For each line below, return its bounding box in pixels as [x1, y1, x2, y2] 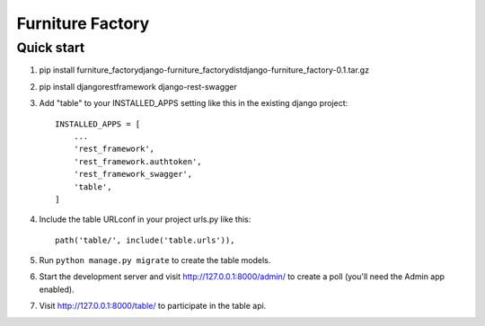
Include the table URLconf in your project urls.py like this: [39, 214, 251, 225]
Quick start [16, 40, 85, 56]
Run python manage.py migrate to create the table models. [39, 255, 271, 266]
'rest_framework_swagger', [73, 169, 193, 180]
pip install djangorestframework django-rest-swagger [39, 81, 238, 92]
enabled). [39, 284, 75, 295]
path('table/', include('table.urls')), [55, 234, 235, 245]
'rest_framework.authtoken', [73, 156, 202, 166]
